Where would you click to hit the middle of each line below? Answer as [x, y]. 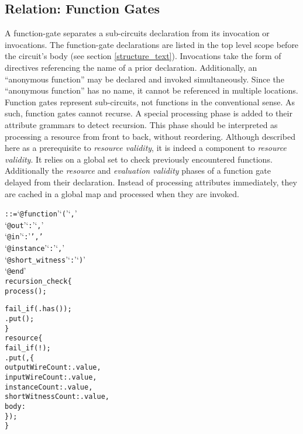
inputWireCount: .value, [51, 377]
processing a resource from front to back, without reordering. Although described [150, 136]
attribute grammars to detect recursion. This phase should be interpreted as [141, 124]
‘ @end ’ [16, 271]
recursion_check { [38, 282]
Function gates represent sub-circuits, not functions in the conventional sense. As [150, 101]
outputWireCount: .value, [53, 368]
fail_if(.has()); [38, 309]
